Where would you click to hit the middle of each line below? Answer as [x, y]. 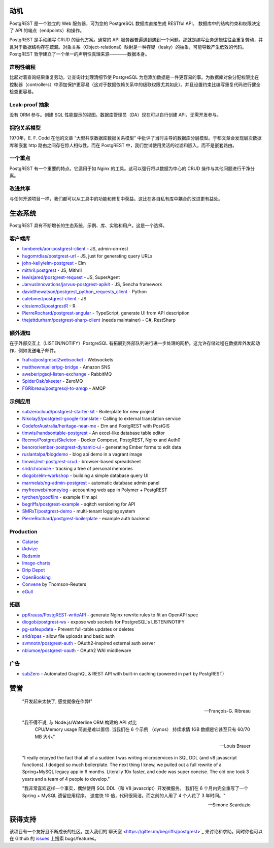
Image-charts [36, 563]
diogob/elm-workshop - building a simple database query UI [85, 475]
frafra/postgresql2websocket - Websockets [68, 360]
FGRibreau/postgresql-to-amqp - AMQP [64, 388]
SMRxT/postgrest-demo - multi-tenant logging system [79, 511]
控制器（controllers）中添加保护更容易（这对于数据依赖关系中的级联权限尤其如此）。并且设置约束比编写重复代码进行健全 [135, 84]
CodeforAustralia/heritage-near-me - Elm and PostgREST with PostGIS [96, 426]
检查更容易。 [23, 91]
